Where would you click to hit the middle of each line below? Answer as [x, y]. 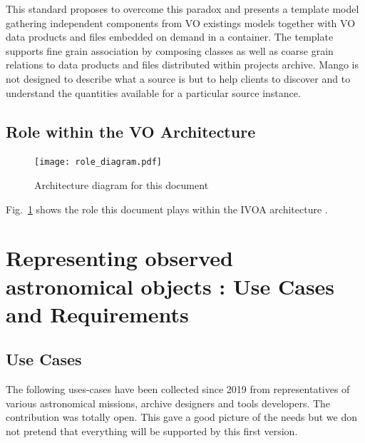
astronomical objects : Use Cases [170, 286]
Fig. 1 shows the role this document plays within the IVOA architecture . [167, 209]
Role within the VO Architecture [131, 131]
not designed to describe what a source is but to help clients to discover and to [178, 78]
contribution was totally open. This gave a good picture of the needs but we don [182, 417]
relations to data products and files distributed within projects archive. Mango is [182, 65]
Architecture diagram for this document [122, 185]
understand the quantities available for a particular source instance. [153, 92]
